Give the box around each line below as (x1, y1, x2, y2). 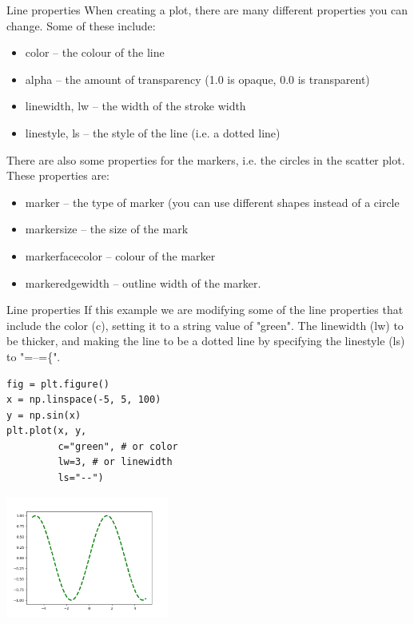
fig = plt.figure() (6, 378, 109, 390)
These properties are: (6, 167, 109, 184)
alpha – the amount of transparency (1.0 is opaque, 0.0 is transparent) (25, 70, 370, 87)
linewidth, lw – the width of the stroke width (25, 97, 246, 114)
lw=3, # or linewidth (58, 456, 173, 468)
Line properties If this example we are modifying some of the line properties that (6, 301, 404, 318)
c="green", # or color (58, 440, 178, 452)
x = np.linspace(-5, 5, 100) (6, 394, 161, 406)
